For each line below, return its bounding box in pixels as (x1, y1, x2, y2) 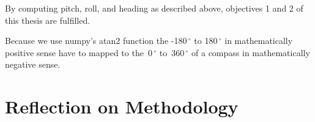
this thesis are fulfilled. (5, 13, 91, 26)
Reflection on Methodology (5, 94, 239, 119)
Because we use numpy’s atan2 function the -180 (5, 34, 187, 47)
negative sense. (5, 58, 61, 71)
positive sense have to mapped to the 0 (5, 46, 152, 59)
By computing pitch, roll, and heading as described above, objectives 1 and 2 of (5, 2, 303, 14)
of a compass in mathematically (191, 46, 310, 59)
